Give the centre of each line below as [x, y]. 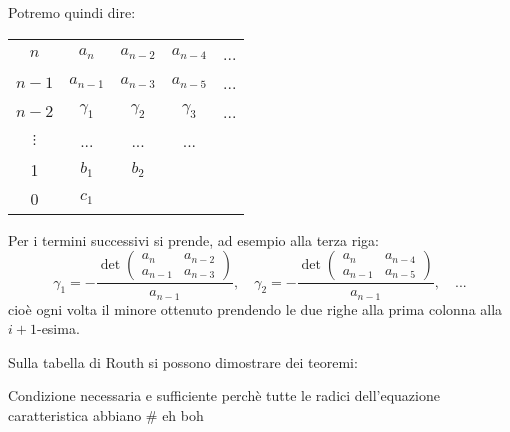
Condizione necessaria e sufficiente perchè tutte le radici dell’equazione [224, 395]
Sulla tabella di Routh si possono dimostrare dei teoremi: [183, 361]
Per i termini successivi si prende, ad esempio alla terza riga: [193, 239]
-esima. [58, 328]
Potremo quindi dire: [72, 12]
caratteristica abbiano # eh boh [106, 415]
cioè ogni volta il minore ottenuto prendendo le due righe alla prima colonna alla [255, 308]
